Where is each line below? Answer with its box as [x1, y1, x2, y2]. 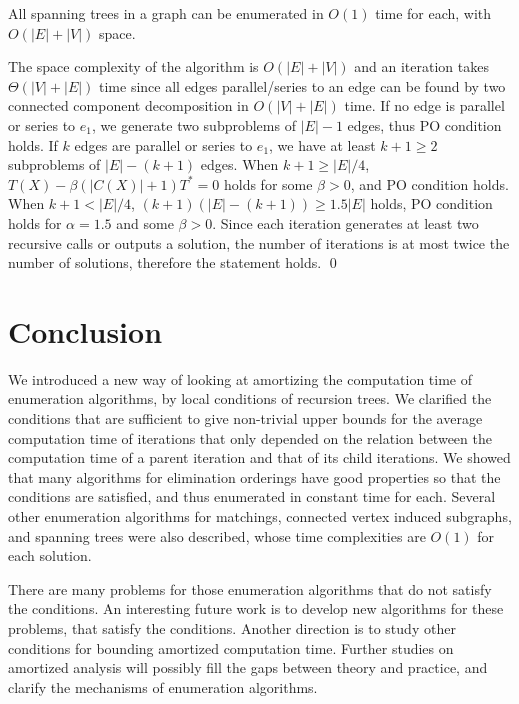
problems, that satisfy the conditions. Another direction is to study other [8, 617, 456, 638]
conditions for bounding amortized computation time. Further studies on [8, 637, 454, 658]
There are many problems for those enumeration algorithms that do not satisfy [8, 578, 492, 599]
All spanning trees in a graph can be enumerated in [8, 3, 324, 23]
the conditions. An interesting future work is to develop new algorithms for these [8, 598, 504, 619]
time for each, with [375, 3, 492, 23]
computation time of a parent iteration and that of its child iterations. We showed [8, 447, 511, 468]
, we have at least [269, 134, 376, 155]
